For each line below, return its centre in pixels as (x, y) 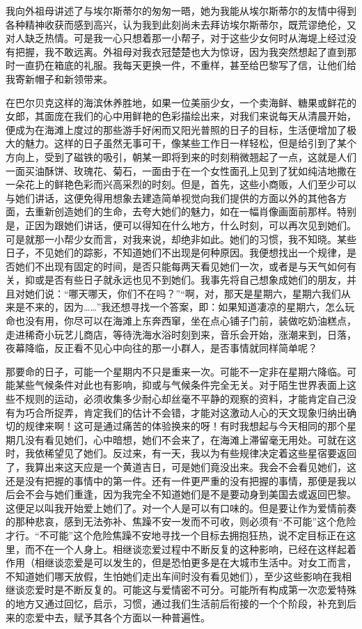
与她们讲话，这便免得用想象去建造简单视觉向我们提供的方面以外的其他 (166, 197)
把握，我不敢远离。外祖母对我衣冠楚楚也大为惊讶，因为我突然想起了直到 (181, 51)
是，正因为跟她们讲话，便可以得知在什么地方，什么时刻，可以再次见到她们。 (181, 225)
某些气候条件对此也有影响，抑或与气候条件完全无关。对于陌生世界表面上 (181, 385)
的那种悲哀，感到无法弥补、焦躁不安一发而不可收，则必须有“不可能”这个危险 (181, 521)
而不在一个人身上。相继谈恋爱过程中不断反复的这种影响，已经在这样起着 (190, 549)
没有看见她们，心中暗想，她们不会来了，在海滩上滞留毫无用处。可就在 (186, 439)
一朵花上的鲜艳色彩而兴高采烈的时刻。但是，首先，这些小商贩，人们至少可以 (181, 184)
